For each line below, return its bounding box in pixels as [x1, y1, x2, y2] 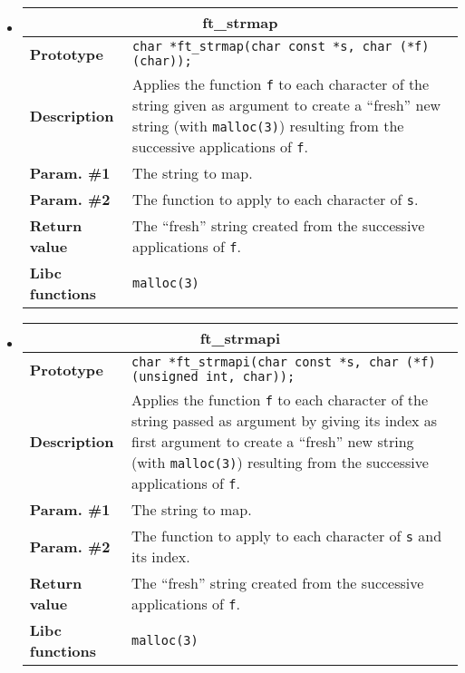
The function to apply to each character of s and [131, 525, 442, 546]
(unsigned [131, 369, 199, 384]
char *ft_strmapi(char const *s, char [131, 355, 399, 369]
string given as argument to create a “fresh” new [132, 94, 441, 115]
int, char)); [205, 369, 295, 384]
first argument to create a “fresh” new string [131, 431, 414, 452]
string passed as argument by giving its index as [131, 410, 438, 431]
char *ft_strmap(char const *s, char [132, 39, 392, 54]
